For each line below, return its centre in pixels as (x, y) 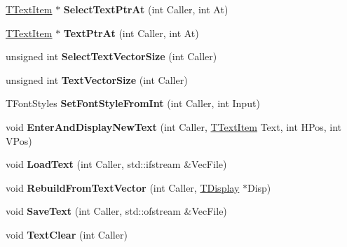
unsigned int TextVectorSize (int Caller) (97, 79)
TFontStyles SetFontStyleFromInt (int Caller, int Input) (133, 103)
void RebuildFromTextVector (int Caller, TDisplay (123, 187)
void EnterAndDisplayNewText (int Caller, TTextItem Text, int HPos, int (174, 126)
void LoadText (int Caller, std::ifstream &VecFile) (116, 164)
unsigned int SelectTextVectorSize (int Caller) (111, 56)
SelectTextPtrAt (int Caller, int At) (146, 9)
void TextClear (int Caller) (67, 234)
